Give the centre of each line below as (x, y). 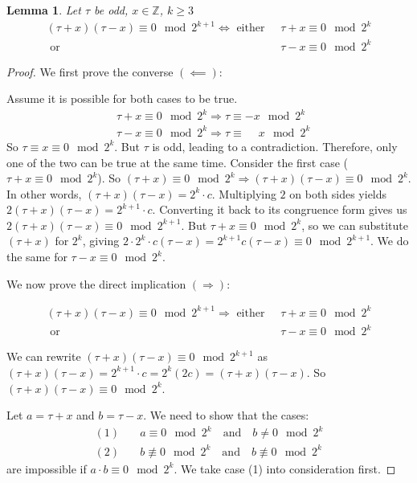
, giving (101, 241)
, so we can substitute (355, 225)
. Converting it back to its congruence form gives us (280, 209)
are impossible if (47, 468)
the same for (37, 257)
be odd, (111, 10)
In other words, (44, 193)
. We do (390, 241)
